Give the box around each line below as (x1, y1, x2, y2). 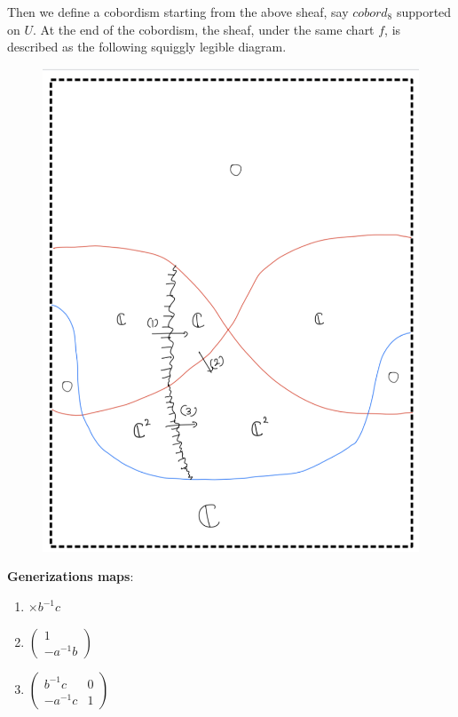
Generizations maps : (7, 567, 134, 586)
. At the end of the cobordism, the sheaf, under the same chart (33, 20, 375, 38)
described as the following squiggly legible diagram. (7, 37, 287, 56)
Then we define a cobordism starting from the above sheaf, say (7, 3, 349, 20)
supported (396, 3, 452, 20)
